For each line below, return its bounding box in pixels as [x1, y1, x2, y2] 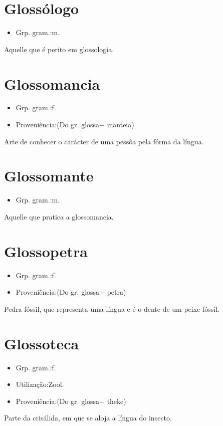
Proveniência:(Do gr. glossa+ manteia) [16, 119, 134, 130]
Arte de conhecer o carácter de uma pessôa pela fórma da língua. [4, 136, 204, 146]
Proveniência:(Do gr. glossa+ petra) [16, 287, 126, 297]
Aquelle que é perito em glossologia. [4, 44, 114, 54]
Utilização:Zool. [16, 379, 64, 389]
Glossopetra [4, 241, 88, 261]
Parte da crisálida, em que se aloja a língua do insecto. [4, 412, 172, 423]
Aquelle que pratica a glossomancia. [4, 211, 114, 222]
